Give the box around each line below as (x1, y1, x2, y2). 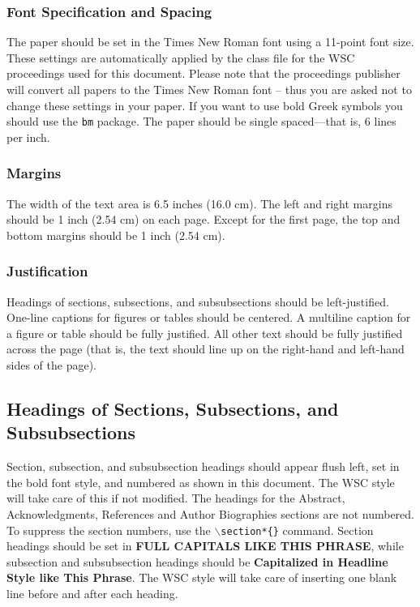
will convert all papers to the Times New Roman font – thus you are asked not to (6, 81, 412, 97)
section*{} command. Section (221, 521, 374, 538)
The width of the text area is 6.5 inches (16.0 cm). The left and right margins (6, 194, 392, 212)
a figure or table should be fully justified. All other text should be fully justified (6, 324, 403, 341)
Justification (6, 261, 88, 281)
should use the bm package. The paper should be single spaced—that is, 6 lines (6, 113, 396, 130)
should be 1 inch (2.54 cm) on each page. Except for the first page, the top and (6, 211, 401, 228)
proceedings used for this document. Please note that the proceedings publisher (6, 65, 401, 82)
